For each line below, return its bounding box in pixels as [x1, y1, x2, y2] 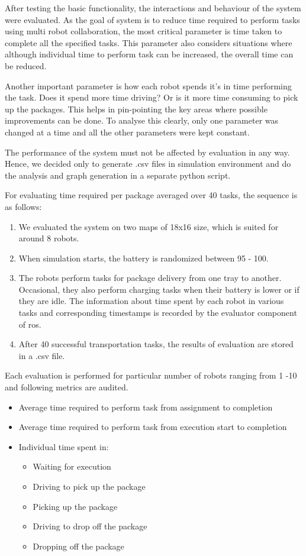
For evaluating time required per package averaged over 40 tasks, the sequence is [5, 189, 298, 201]
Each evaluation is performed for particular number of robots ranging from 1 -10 [5, 369, 297, 382]
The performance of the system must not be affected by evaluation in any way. [5, 146, 290, 158]
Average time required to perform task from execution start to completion [18, 421, 287, 433]
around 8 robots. [18, 232, 79, 244]
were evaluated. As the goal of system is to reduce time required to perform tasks [5, 13, 300, 25]
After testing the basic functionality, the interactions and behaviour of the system [5, 2, 301, 14]
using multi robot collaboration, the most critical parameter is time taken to [5, 25, 282, 37]
